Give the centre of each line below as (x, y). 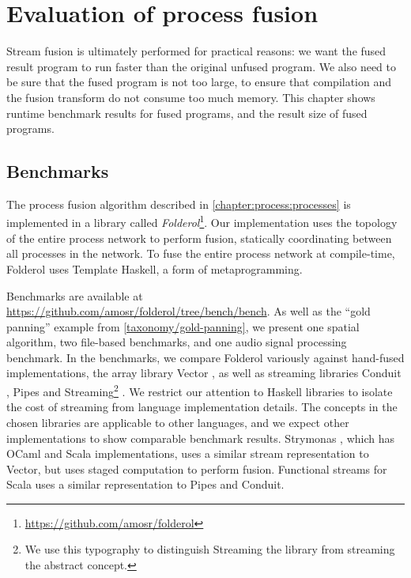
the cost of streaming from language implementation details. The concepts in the (202, 407)
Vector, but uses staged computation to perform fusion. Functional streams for (197, 468)
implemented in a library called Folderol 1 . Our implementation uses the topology (202, 221)
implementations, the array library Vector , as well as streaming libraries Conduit (204, 373)
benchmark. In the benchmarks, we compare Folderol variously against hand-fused (205, 357)
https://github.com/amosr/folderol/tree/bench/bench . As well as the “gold (189, 311)
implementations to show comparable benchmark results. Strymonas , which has (201, 438)
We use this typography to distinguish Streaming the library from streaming (210, 549)
